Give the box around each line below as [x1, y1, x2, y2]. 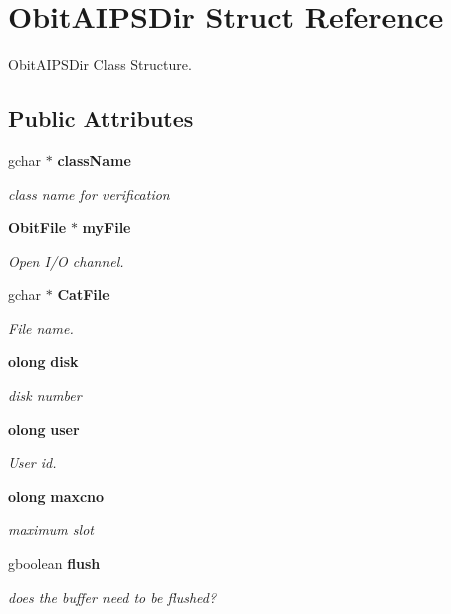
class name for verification [8, 183, 170, 204]
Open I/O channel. [8, 250, 124, 271]
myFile [82, 217, 131, 238]
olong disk [8, 351, 79, 372]
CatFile [57, 284, 110, 305]
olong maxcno [8, 485, 105, 506]
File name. [8, 317, 74, 338]
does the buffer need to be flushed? [8, 586, 217, 607]
